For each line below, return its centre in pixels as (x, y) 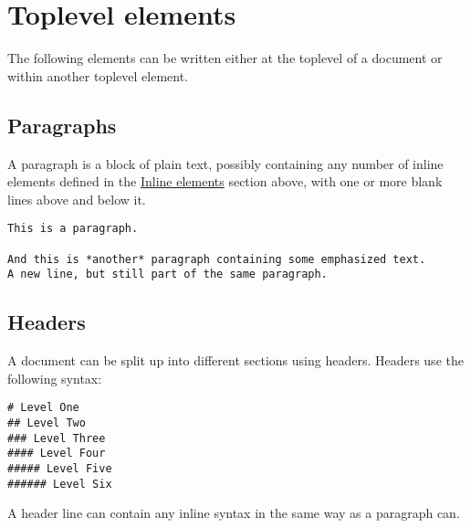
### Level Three (57, 438)
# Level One (43, 408)
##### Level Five (60, 468)
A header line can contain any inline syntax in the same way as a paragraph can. (234, 513)
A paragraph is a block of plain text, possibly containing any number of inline (225, 163)
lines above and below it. (77, 199)
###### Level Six (60, 484)
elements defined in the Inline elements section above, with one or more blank (225, 181)
